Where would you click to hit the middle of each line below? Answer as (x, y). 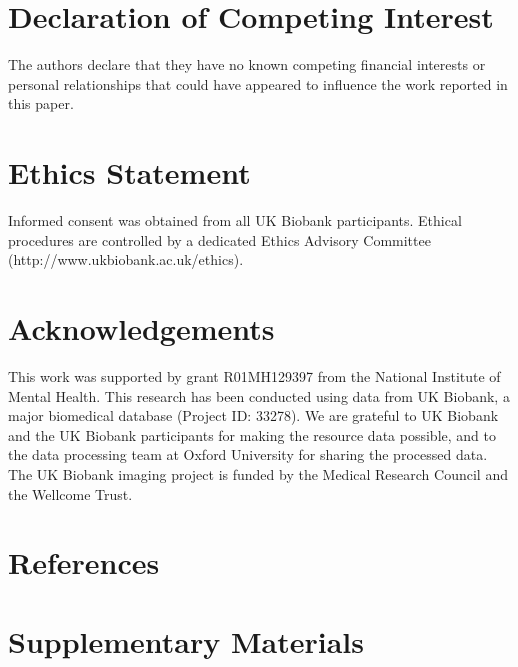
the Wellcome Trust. (70, 493)
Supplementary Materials (186, 640)
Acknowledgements (141, 328)
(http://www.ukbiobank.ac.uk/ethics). (126, 259)
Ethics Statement (129, 172)
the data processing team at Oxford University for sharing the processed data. (248, 454)
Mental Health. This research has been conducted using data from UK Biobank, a (259, 395)
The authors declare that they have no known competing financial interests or (247, 64)
